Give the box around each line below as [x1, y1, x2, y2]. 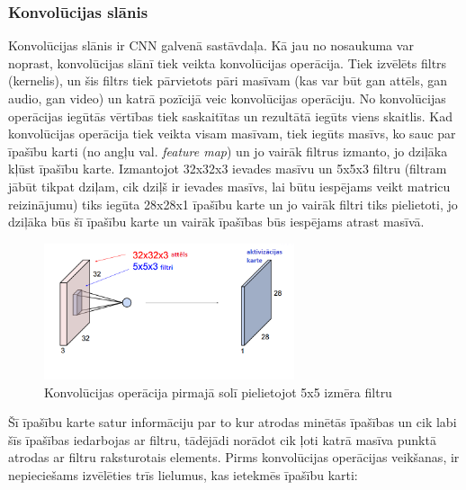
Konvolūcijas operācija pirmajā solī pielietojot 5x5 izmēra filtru [44, 382, 392, 401]
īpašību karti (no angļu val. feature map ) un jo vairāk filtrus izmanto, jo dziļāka [8, 141, 448, 160]
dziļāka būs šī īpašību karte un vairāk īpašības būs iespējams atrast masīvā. [8, 212, 425, 231]
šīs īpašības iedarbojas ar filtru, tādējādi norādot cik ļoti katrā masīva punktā [8, 430, 436, 449]
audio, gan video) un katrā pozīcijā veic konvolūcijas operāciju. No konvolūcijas [8, 89, 446, 107]
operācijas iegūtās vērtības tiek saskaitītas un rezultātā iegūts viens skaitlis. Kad [8, 106, 453, 125]
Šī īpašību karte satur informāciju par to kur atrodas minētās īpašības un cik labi [8, 413, 457, 432]
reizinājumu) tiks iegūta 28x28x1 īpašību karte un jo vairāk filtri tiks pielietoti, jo [8, 194, 458, 213]
